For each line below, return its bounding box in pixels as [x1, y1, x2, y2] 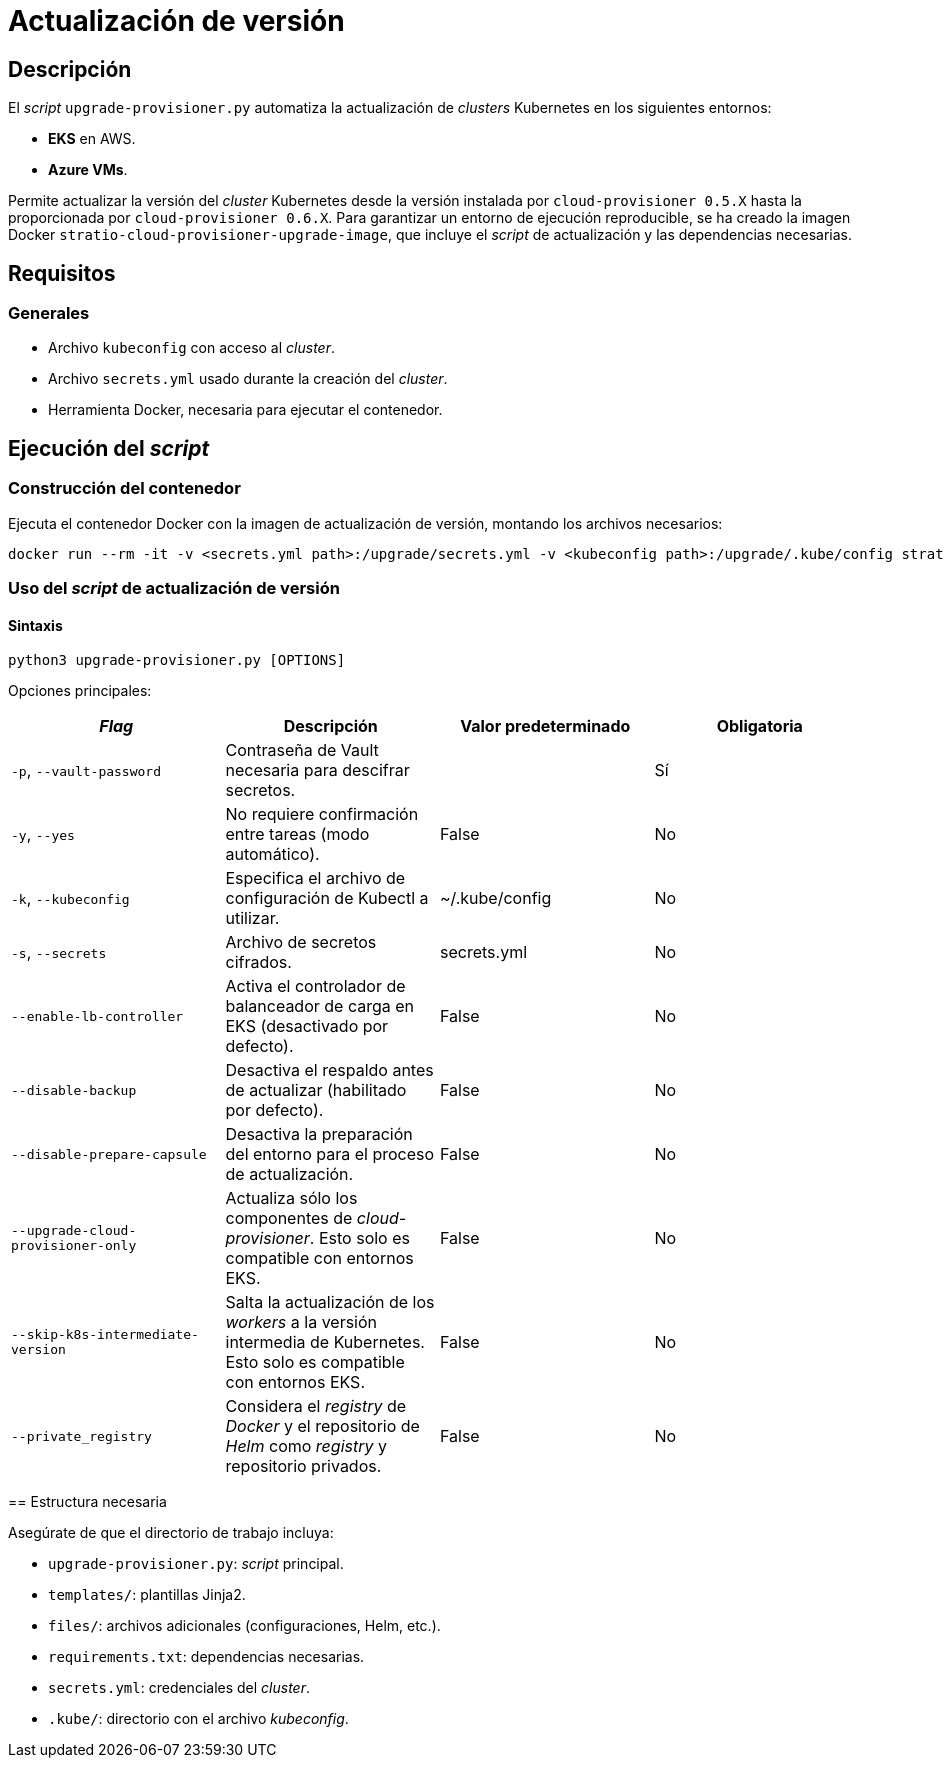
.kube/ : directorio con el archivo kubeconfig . [48, 1710, 349, 1728]
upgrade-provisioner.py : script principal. [48, 1555, 344, 1573]
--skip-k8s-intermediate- [11, 1327, 199, 1343]
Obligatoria [716, 716, 803, 737]
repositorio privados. [225, 1456, 382, 1477]
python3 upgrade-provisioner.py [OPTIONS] [8, 652, 346, 669]
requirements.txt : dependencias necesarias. [48, 1648, 365, 1666]
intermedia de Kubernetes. [225, 1332, 425, 1353]
